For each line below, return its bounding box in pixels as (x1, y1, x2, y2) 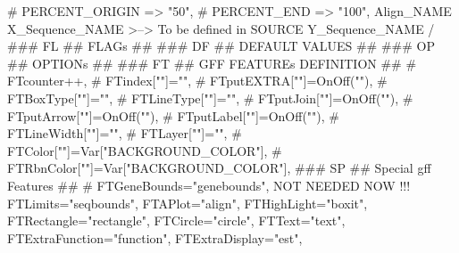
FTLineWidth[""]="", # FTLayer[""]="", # (7, 124, 242, 143)
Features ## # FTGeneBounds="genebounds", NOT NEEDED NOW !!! (7, 175, 411, 194)
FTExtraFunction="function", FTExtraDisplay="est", (7, 228, 303, 247)
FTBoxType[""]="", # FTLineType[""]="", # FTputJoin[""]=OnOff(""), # (7, 88, 413, 107)
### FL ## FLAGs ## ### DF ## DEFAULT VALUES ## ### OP (7, 37, 435, 55)
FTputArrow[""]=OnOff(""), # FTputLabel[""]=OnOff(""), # (7, 106, 340, 125)
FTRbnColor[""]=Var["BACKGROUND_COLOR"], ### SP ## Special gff (7, 159, 431, 177)
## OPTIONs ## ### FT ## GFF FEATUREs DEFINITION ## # (7, 53, 417, 72)
